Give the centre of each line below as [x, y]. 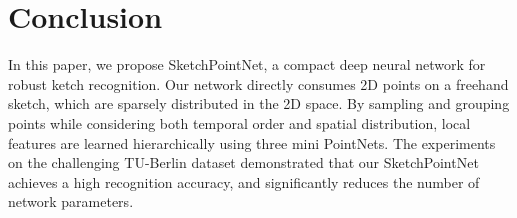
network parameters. [71, 201]
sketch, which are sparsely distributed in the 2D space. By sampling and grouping [259, 103]
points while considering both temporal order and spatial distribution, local [239, 122]
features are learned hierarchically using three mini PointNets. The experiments [252, 142]
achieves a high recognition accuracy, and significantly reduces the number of [244, 181]
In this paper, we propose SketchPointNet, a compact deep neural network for [247, 64]
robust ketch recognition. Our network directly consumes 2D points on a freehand [258, 83]
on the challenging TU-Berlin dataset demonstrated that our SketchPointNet [243, 162]
